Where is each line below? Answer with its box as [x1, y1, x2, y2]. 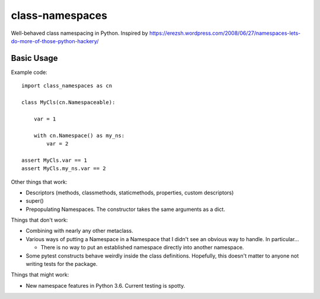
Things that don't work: [11, 216, 68, 224]
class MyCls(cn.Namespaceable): [21, 99, 116, 106]
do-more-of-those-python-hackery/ [11, 37, 99, 44]
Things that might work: [11, 271, 69, 278]
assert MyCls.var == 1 [21, 157, 88, 164]
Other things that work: [11, 178, 68, 186]
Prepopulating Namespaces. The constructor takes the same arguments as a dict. [25, 206, 225, 213]
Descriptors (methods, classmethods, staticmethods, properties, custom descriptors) [25, 189, 234, 196]
